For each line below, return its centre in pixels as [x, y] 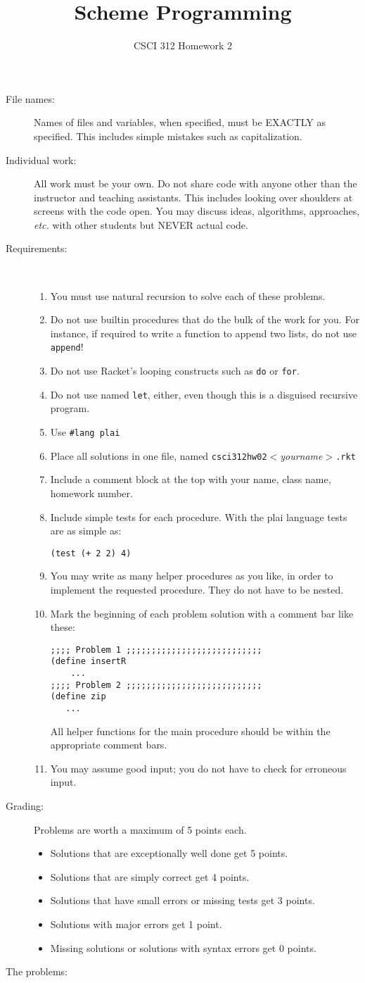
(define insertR [88, 662]
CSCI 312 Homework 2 [182, 45]
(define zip [78, 697]
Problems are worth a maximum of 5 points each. [140, 829]
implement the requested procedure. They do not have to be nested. [197, 589]
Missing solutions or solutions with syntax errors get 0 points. [183, 947]
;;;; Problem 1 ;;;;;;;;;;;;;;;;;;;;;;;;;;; [156, 650]
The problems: [37, 971]
